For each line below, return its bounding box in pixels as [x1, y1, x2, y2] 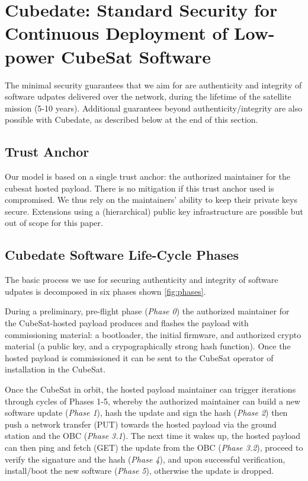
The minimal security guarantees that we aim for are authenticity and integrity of [5, 78, 302, 91]
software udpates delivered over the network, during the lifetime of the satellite [5, 90, 291, 103]
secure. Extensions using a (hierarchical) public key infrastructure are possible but [5, 205, 303, 217]
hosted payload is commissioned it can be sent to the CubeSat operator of [5, 351, 274, 364]
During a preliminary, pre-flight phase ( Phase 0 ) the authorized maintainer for [5, 305, 290, 317]
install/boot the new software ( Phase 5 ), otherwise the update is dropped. [5, 464, 274, 477]
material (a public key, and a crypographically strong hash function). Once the [5, 340, 291, 352]
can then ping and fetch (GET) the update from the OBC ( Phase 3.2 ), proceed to [5, 441, 303, 453]
